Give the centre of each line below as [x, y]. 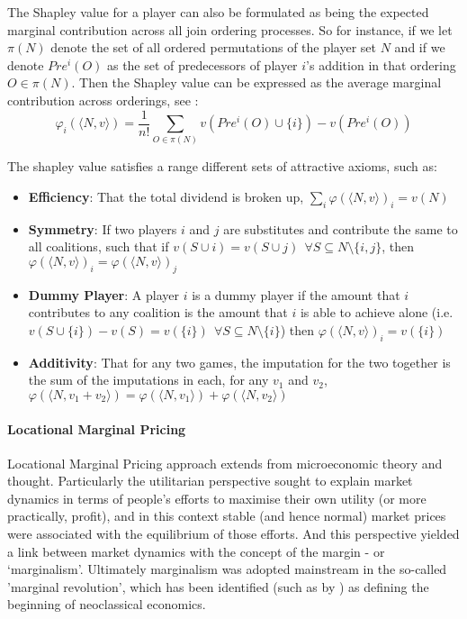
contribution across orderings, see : [103, 100]
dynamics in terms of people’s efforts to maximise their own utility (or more [217, 498]
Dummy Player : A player [103, 294]
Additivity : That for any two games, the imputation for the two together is [239, 362]
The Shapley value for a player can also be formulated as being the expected [218, 12]
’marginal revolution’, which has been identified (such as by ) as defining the [218, 586]
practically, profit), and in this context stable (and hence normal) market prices [227, 516]
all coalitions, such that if [99, 246]
